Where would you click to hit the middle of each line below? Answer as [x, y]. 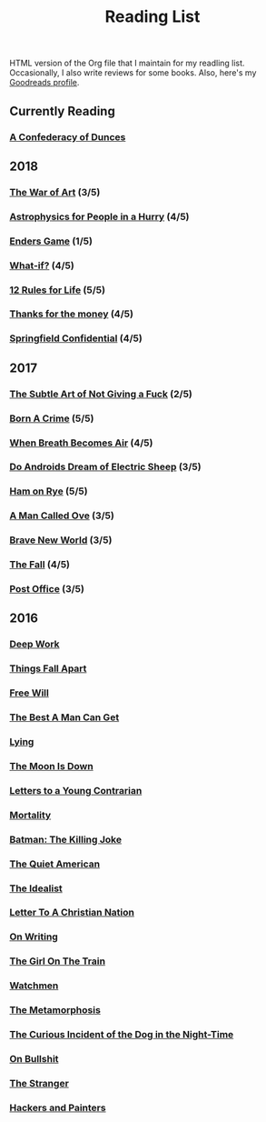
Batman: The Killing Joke [66, 839]
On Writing [34, 937]
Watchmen [34, 986]
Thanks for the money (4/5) [72, 314]
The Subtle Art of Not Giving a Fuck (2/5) [101, 394]
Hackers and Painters [58, 1107]
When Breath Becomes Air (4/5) [81, 443]
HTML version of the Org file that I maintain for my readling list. [127, 63]
